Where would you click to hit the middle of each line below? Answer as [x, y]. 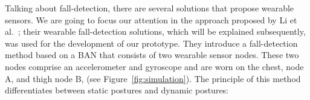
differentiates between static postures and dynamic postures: [117, 90]
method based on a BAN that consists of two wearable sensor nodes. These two [152, 55]
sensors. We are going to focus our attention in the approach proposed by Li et [151, 19]
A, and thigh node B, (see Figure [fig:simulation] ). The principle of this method [153, 78]
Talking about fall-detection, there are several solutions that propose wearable [150, 8]
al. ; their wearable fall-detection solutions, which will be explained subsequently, [155, 31]
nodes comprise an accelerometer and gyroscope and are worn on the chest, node [154, 66]
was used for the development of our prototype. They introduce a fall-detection [151, 43]
